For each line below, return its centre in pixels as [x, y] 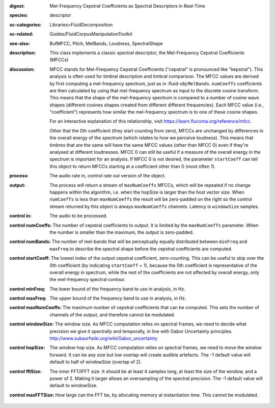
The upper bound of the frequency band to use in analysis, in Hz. [118, 298]
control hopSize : [27, 348]
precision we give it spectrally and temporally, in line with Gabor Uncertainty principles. [141, 331]
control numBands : [30, 241]
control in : [20, 216]
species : [19, 15]
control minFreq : [28, 289]
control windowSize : [32, 324]
